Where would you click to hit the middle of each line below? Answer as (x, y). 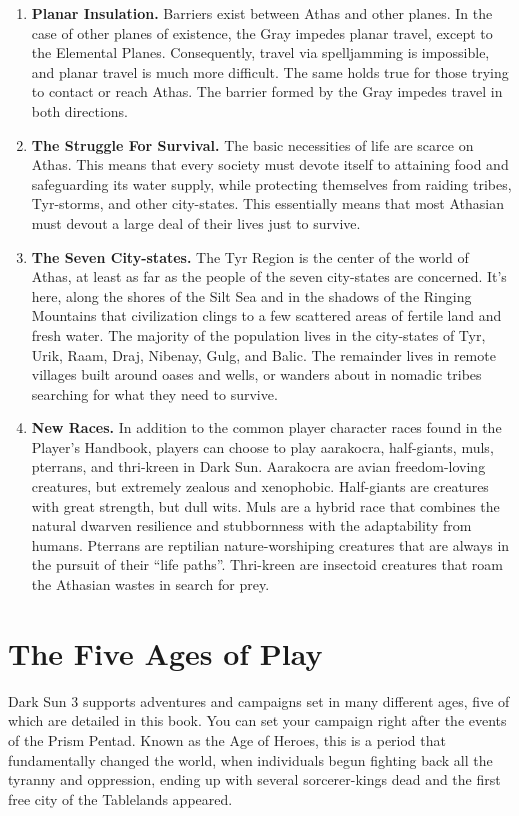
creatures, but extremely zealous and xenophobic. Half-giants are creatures (260, 486)
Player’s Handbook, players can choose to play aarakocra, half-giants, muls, (262, 446)
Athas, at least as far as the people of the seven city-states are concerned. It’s (269, 276)
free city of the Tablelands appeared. (120, 798)
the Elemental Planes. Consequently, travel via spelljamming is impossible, (260, 52)
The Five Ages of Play (165, 652)
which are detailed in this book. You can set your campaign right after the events (257, 720)
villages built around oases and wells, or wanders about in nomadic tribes (256, 374)
